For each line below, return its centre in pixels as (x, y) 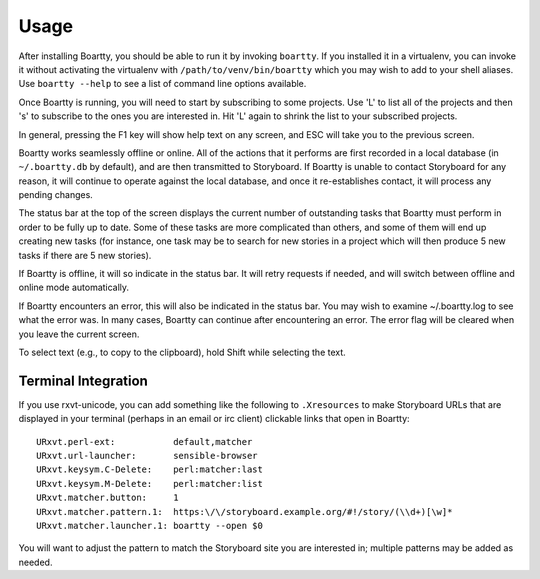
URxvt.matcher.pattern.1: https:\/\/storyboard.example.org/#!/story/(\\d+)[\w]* (244, 511)
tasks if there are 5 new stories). (85, 255)
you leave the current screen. (79, 334)
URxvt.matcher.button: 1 (107, 498)
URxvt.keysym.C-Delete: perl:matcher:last (150, 469)
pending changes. (56, 195)
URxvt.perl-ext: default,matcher (144, 441)
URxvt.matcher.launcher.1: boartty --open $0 (150, 525)
